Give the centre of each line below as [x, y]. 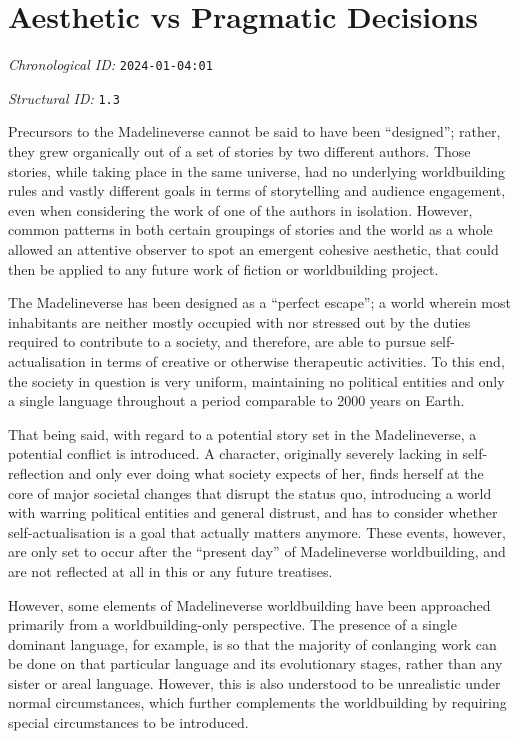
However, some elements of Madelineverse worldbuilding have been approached [249, 604]
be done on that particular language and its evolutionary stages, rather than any [255, 663]
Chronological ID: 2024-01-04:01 [110, 64]
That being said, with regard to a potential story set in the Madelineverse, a [242, 433]
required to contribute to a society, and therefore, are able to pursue [217, 341]
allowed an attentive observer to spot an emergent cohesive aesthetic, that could [253, 249]
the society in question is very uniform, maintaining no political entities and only [256, 380]
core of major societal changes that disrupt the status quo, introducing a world [250, 492]
